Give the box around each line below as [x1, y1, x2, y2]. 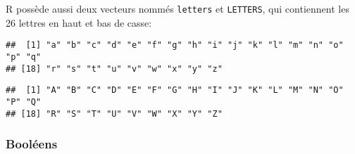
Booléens [6, 135, 58, 153]
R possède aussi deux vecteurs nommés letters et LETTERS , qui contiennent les [6, 1, 349, 15]
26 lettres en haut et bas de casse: [6, 15, 152, 30]
